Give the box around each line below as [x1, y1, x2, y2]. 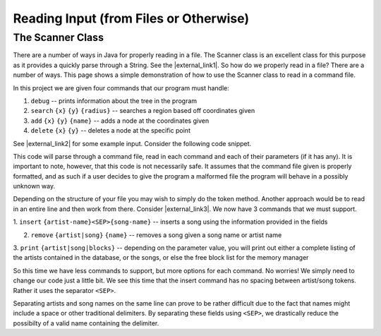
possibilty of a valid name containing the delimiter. [13, 318, 159, 328]
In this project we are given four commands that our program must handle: [13, 83, 229, 92]
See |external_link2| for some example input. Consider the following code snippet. [13, 139, 252, 148]
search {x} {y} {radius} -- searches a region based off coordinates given [30, 107, 255, 115]
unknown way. [13, 182, 56, 191]
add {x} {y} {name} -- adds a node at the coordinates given [30, 116, 210, 125]
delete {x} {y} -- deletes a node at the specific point [30, 126, 190, 135]
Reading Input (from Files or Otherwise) [13, 11, 250, 26]
